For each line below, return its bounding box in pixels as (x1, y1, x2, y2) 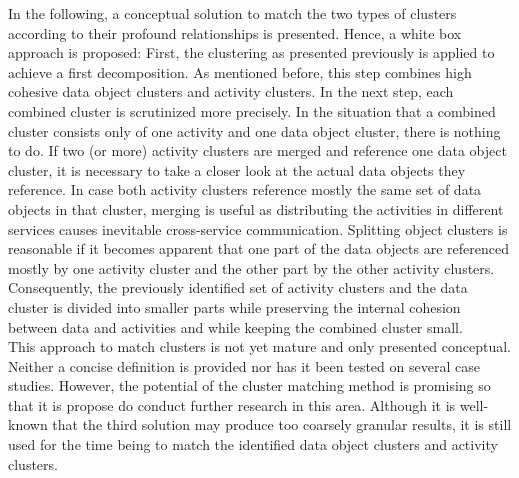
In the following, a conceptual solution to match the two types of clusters (8, 3, 457, 23)
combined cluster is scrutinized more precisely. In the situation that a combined (8, 100, 496, 121)
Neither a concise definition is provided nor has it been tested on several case (8, 355, 480, 376)
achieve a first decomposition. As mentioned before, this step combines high (8, 61, 472, 82)
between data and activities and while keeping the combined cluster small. (8, 316, 463, 337)
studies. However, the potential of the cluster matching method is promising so (8, 375, 491, 396)
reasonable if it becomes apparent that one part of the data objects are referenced (8, 238, 509, 259)
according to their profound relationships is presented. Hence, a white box (8, 22, 462, 43)
